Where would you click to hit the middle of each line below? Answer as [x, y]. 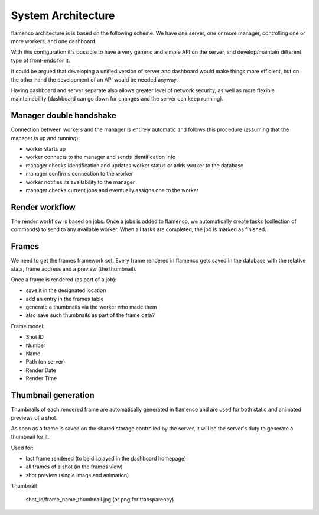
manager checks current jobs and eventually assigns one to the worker [112, 190]
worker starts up [46, 148]
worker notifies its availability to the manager [80, 182]
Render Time [41, 378]
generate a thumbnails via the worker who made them [91, 307]
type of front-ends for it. [40, 60]
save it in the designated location [66, 290]
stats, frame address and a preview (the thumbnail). [74, 268]
